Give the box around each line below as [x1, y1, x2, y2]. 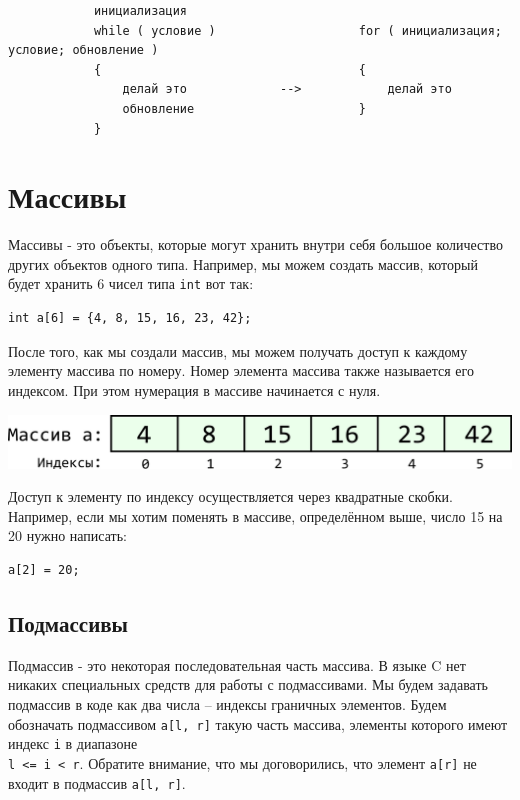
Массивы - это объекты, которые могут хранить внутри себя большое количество [8, 234, 503, 255]
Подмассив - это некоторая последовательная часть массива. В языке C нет [8, 654, 466, 675]
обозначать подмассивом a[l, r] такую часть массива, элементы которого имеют [8, 713, 508, 734]
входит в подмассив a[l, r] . [8, 772, 186, 793]
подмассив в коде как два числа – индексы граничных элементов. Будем [8, 694, 447, 714]
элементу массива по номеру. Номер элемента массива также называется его [8, 360, 474, 381]
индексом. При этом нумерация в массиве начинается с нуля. [8, 379, 381, 400]
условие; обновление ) [8, 43, 159, 58]
